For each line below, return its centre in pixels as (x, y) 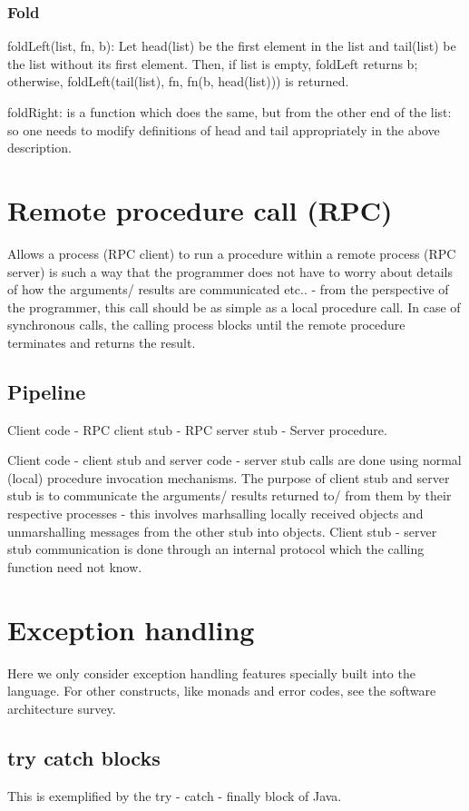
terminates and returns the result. (102, 342)
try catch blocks (84, 757)
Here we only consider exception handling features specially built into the (211, 673)
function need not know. (75, 566)
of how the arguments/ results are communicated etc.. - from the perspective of (228, 289)
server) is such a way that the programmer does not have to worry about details (230, 271)
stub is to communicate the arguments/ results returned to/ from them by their (230, 495)
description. (39, 148)
